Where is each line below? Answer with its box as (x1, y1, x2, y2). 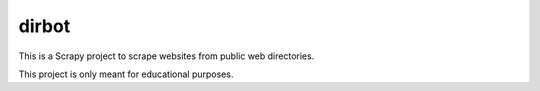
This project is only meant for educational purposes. (18, 68, 234, 80)
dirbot (18, 15, 71, 37)
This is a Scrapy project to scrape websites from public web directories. (18, 50, 315, 62)
